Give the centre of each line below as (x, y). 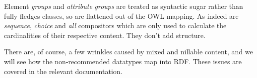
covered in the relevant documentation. (63, 71)
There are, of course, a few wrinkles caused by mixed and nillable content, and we (128, 52)
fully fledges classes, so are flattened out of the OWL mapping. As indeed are (121, 16)
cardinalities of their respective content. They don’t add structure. (105, 35)
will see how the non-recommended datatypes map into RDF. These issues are (123, 61)
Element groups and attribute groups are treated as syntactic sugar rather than (124, 6)
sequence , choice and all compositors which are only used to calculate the (115, 25)
